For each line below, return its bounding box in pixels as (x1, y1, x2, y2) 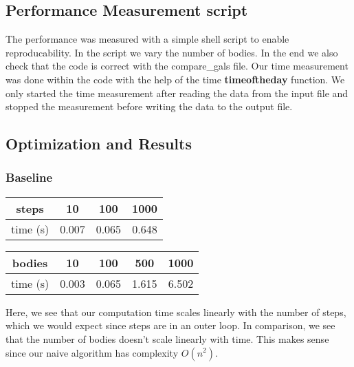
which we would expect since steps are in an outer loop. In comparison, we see (5, 318, 335, 333)
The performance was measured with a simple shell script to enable (5, 32, 289, 46)
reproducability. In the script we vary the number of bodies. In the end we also (5, 45, 338, 59)
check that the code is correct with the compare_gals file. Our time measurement (5, 59, 349, 73)
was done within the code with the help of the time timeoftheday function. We (5, 72, 345, 86)
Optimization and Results (5, 133, 192, 154)
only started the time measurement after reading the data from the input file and (5, 85, 349, 100)
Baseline (5, 169, 53, 186)
